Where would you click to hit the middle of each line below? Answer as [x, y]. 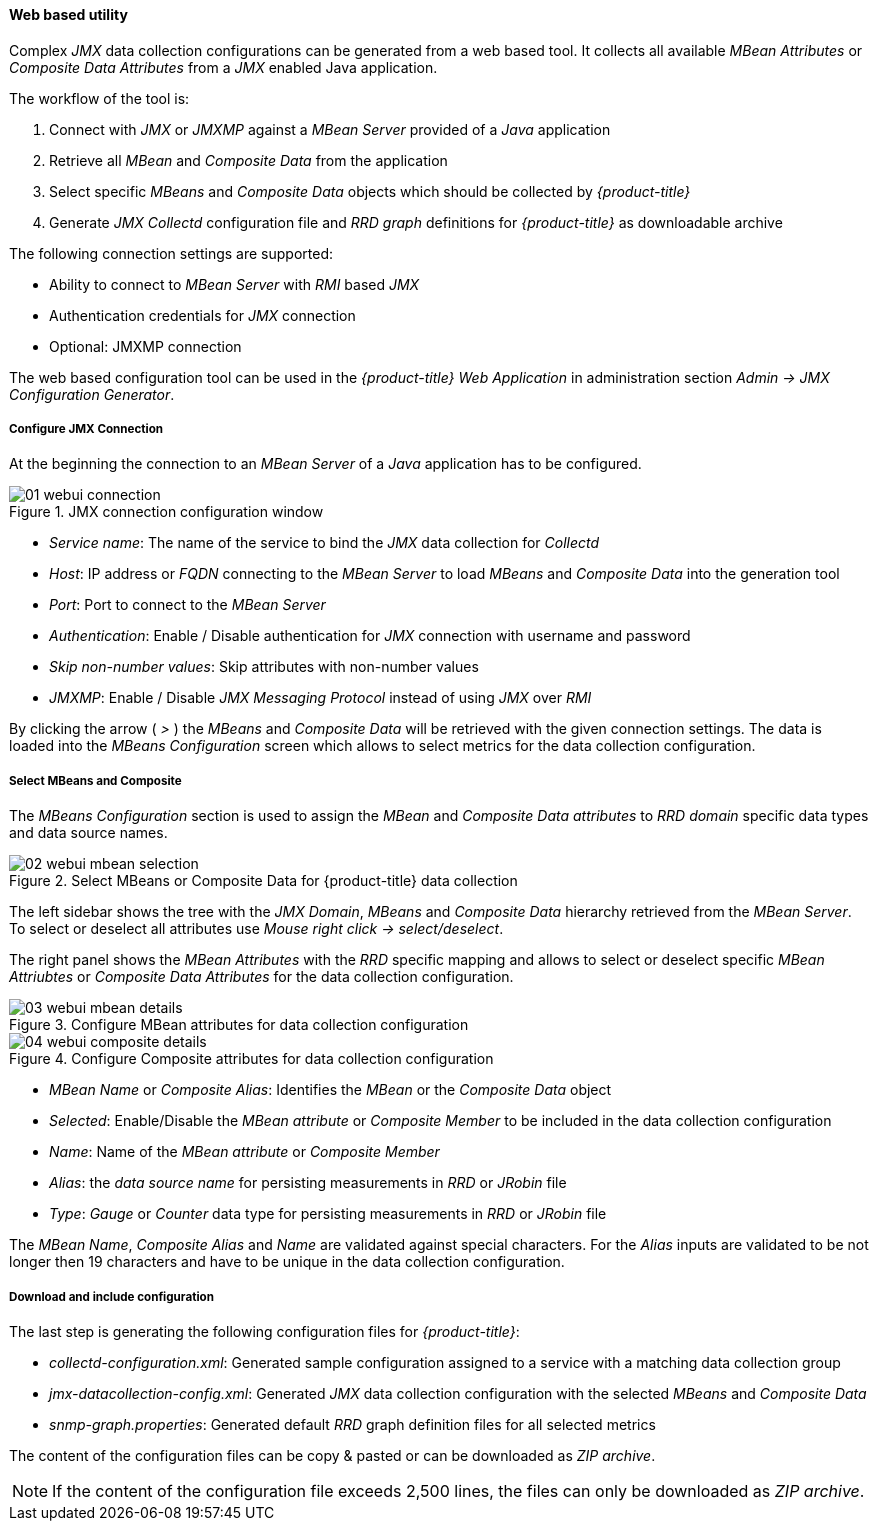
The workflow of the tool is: [99, 98]
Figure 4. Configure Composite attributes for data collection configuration [251, 1059]
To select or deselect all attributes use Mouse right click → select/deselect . [256, 929]
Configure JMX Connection [86, 429]
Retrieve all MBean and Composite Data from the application [248, 160]
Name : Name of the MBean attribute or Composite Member [244, 1152]
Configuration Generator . [92, 394]
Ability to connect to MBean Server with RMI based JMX [234, 284]
